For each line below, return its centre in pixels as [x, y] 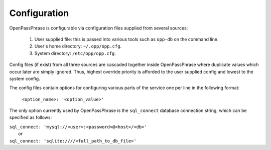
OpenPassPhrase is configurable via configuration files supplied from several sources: [99, 28]
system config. [25, 78]
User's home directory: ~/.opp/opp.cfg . [78, 46]
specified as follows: [31, 117]
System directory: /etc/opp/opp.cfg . [75, 53]
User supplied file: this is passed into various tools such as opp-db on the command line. [126, 39]
